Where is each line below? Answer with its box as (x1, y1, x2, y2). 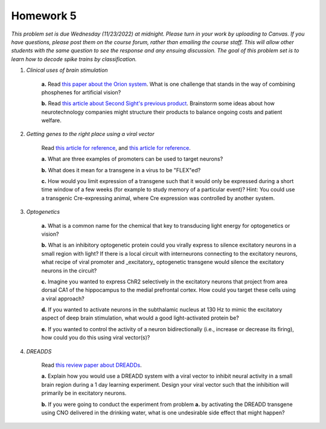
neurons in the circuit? (41, 266, 97, 274)
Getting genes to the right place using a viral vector (26, 131, 155, 138)
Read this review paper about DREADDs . (41, 361, 142, 369)
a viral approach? (41, 295, 85, 302)
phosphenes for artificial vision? (41, 88, 121, 96)
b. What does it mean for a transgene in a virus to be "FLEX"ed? (41, 166, 201, 173)
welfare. (41, 117, 62, 124)
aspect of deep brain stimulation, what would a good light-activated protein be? (41, 314, 240, 321)
